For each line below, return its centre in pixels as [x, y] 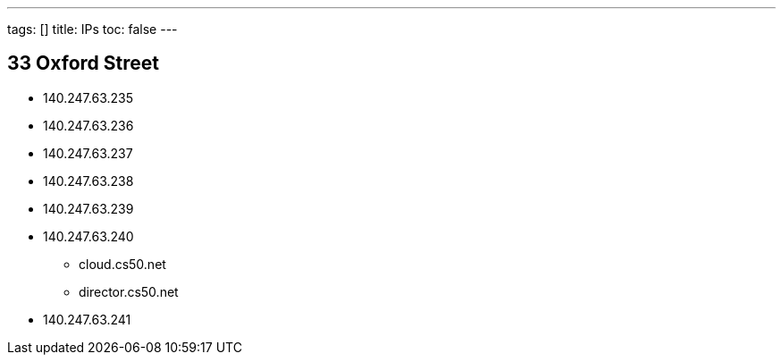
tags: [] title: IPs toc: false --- [93, 29]
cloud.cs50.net [122, 264]
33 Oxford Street [83, 63]
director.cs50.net [129, 291]
